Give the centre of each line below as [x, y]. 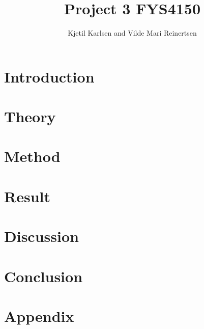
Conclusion [43, 276]
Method [32, 156]
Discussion [41, 236]
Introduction [49, 76]
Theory [30, 116]
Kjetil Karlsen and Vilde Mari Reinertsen [132, 33]
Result [27, 196]
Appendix [39, 316]
